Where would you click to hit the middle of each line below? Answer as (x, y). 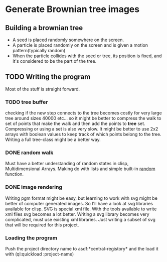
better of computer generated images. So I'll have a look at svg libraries (79, 203)
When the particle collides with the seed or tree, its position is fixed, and (87, 56)
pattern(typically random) (39, 50)
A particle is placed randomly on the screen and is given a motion (80, 45)
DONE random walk (29, 153)
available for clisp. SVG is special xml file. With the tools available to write (81, 209)
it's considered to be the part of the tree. (54, 61)
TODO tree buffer (27, 102)
